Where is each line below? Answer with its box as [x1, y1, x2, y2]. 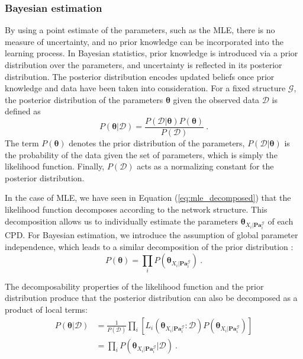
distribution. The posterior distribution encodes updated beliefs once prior [5, 70, 275, 82]
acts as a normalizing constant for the [137, 160, 274, 172]
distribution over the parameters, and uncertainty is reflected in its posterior [5, 59, 282, 70]
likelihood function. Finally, [5, 160, 105, 172]
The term [5, 137, 39, 149]
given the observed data [173, 93, 260, 105]
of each [267, 214, 294, 227]
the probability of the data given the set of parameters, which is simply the [5, 148, 278, 161]
